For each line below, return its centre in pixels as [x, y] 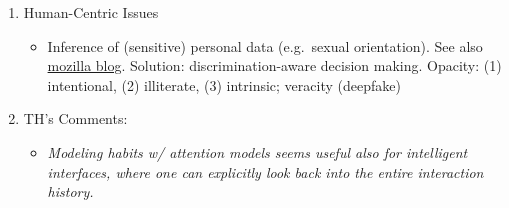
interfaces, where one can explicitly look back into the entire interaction [265, 171]
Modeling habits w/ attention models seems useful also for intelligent [257, 151]
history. [70, 191]
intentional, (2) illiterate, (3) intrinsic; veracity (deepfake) [224, 84]
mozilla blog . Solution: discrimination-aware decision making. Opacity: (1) [274, 65]
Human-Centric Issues [91, 12]
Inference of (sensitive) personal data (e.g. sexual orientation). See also [265, 45]
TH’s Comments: [75, 118]
